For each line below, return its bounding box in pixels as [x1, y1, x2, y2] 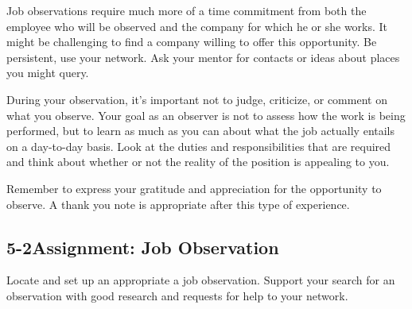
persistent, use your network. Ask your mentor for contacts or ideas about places [6, 48, 400, 65]
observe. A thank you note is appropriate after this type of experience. [6, 195, 350, 212]
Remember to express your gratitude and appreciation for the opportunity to [6, 180, 382, 196]
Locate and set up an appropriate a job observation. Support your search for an [6, 272, 395, 288]
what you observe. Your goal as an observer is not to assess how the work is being [6, 106, 406, 123]
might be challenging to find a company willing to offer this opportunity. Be [6, 33, 377, 50]
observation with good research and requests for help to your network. [6, 287, 348, 303]
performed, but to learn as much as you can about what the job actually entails [6, 122, 395, 139]
